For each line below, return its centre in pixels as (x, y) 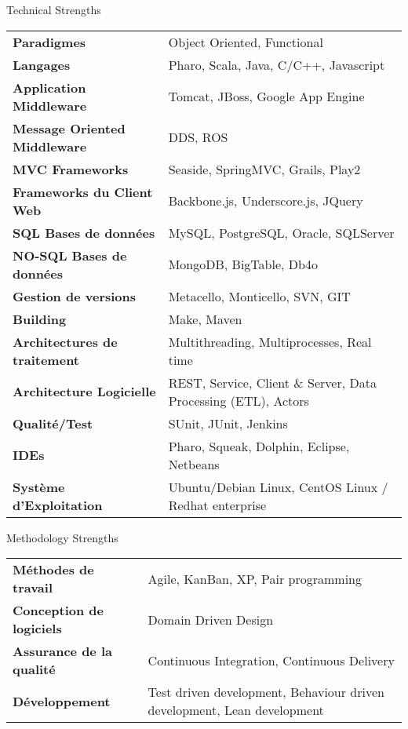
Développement (62, 701)
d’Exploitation (58, 505)
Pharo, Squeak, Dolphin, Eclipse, (259, 446)
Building (40, 319)
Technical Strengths (54, 9)
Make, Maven (205, 319)
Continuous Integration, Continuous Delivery (271, 660)
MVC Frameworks (71, 169)
